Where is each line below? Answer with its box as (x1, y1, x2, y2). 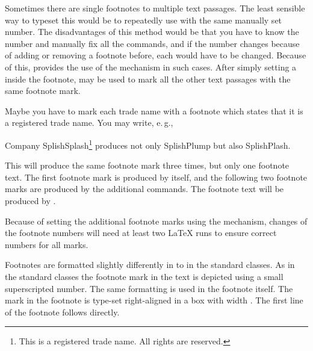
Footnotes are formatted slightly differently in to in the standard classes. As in (5, 258, 295, 271)
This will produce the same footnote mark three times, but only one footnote (5, 159, 290, 172)
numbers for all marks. (5, 238, 88, 250)
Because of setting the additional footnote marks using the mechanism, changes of (5, 214, 308, 227)
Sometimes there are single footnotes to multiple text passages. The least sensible (5, 2, 305, 14)
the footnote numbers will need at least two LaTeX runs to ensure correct (5, 226, 277, 239)
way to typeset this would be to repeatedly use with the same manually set (5, 13, 282, 26)
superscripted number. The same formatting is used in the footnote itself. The (5, 282, 293, 294)
